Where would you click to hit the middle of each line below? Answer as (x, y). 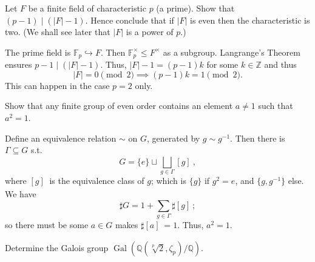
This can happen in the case (57, 85)
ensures (19, 64)
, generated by (174, 138)
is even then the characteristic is (250, 20)
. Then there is (258, 138)
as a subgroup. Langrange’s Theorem (232, 52)
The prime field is (38, 52)
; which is (168, 181)
